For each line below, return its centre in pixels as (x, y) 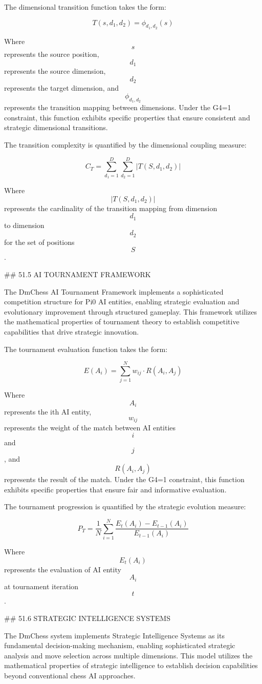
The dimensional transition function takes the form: (85, 7)
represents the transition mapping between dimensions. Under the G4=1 (118, 107)
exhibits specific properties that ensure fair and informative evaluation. (115, 489)
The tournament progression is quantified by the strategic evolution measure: (125, 506)
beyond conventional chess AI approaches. (70, 675)
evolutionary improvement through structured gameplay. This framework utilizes (131, 311)
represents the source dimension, (55, 71)
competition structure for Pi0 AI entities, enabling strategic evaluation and (122, 302)
